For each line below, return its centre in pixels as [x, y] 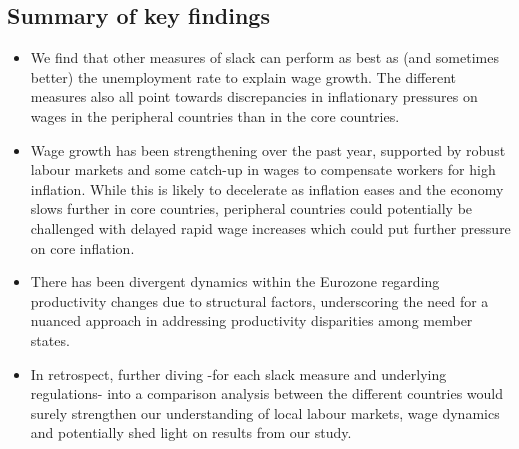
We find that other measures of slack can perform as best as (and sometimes [264, 57]
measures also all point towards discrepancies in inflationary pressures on [254, 96]
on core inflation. [82, 247]
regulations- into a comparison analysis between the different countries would [267, 393]
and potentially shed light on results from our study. [191, 432]
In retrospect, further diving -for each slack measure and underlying [238, 373]
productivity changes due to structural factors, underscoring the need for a [259, 300]
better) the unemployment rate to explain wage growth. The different [243, 76]
